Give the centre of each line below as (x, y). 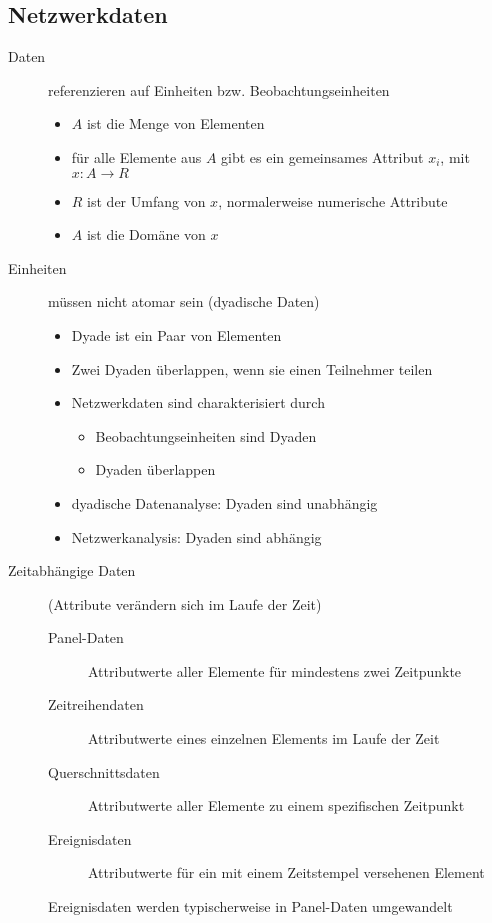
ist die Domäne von (146, 234)
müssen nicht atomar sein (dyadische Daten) (184, 301)
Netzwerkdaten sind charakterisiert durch (198, 402)
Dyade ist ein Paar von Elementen (176, 334)
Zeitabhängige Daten (72, 570)
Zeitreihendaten (96, 704)
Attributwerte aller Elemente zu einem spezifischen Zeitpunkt (276, 805)
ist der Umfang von (146, 200)
